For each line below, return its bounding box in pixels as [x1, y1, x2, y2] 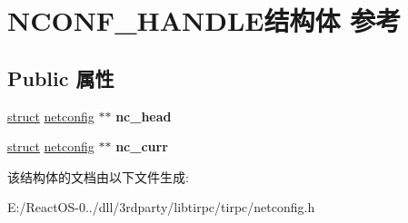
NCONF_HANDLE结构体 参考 [7, 2, 402, 39]
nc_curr [115, 137, 168, 156]
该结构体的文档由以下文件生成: [7, 167, 189, 186]
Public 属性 [7, 63, 114, 92]
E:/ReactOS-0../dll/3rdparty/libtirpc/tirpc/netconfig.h [7, 198, 315, 217]
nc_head [115, 106, 172, 125]
